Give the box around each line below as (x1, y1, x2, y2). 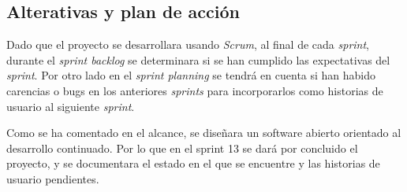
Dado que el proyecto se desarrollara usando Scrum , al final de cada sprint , (6, 36, 370, 53)
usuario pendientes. (6, 170, 99, 186)
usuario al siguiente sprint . (6, 98, 135, 114)
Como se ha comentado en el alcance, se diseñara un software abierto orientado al (6, 124, 401, 141)
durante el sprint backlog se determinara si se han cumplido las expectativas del (6, 51, 390, 68)
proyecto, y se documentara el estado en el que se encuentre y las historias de (6, 155, 380, 172)
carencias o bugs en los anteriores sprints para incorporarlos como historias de (6, 82, 383, 98)
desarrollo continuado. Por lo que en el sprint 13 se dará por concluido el (6, 139, 358, 156)
